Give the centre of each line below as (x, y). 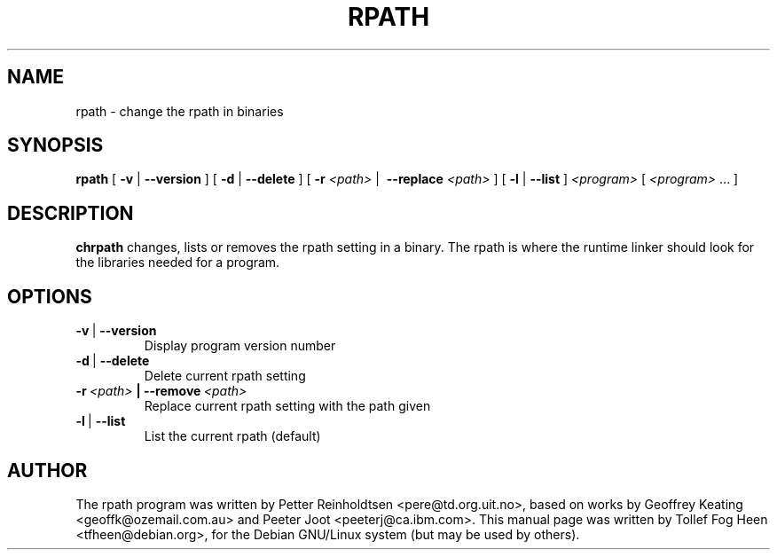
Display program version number (240, 346)
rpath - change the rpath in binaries (180, 111)
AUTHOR (47, 470)
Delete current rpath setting (225, 376)
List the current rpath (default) (232, 436)
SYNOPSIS (55, 145)
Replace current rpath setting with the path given (287, 406)
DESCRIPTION (71, 213)
